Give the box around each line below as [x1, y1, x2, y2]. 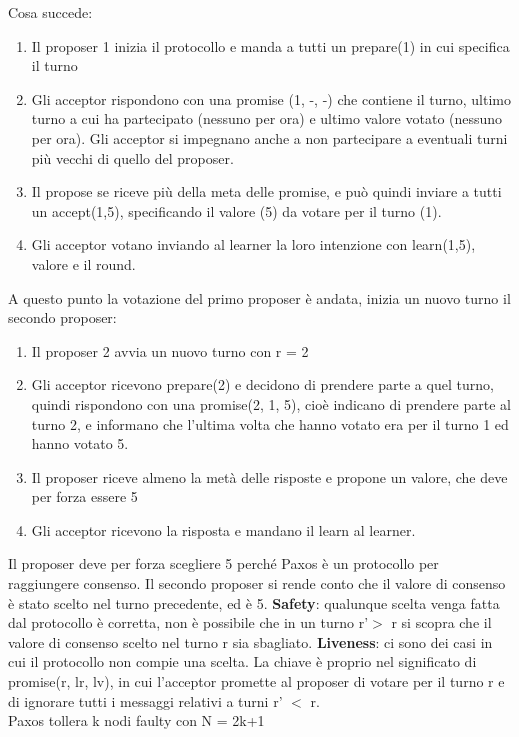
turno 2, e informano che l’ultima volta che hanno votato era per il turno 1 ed [31, 413, 509, 434]
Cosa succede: [8, 2, 93, 22]
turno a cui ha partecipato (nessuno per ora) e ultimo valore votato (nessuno [31, 108, 503, 129]
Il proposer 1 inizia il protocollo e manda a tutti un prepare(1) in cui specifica [31, 35, 510, 56]
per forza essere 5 [31, 486, 138, 507]
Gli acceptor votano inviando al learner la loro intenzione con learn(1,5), [31, 234, 476, 255]
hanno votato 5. [31, 433, 129, 454]
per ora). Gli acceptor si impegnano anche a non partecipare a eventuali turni [31, 127, 508, 148]
